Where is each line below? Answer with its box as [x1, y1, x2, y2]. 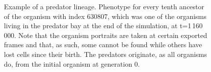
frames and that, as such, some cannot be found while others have [4, 39, 202, 50]
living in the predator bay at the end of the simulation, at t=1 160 [4, 20, 203, 31]
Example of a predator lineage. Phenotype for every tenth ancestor [4, 1, 205, 11]
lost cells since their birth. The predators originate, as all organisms [4, 49, 207, 59]
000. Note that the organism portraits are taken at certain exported [4, 30, 207, 40]
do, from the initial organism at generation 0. [4, 58, 140, 69]
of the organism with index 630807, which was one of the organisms [4, 11, 207, 21]
